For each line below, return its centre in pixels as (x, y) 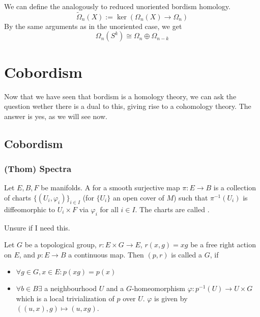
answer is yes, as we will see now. (56, 116)
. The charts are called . (172, 209)
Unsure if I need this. (37, 227)
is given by (171, 298)
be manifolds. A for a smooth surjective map (110, 188)
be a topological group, (61, 244)
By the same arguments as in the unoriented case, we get (93, 26)
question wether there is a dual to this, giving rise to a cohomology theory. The (128, 106)
